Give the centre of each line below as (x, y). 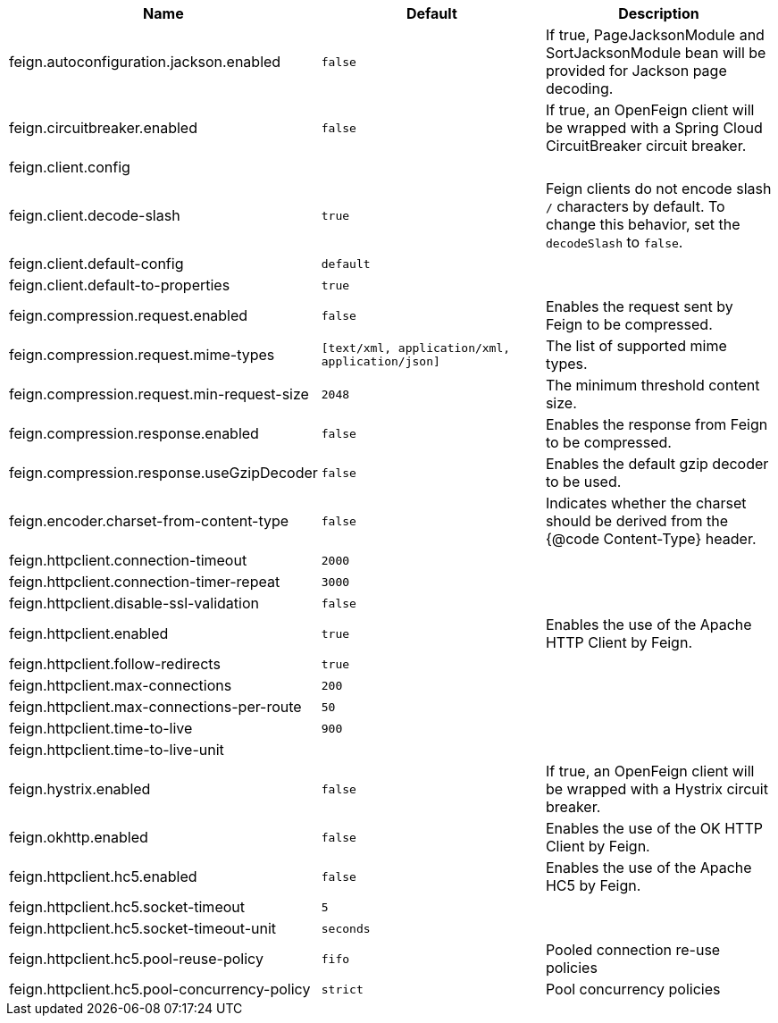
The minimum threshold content (653, 385)
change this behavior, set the (643, 224)
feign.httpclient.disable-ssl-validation (134, 603)
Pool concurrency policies (633, 989)
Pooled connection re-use (633, 950)
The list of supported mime (636, 346)
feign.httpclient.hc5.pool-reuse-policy (136, 959)
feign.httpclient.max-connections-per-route (155, 707)
